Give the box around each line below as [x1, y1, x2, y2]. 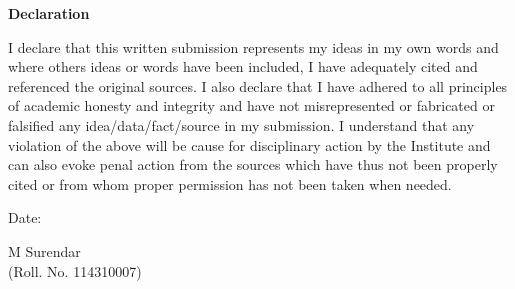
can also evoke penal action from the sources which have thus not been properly [8, 154, 498, 175]
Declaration [8, 3, 90, 23]
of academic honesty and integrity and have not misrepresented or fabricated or [8, 95, 495, 116]
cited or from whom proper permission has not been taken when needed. [8, 173, 452, 194]
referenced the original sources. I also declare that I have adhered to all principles [8, 75, 508, 96]
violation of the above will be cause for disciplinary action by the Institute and [8, 134, 491, 155]
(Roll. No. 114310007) [8, 260, 142, 281]
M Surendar [8, 240, 81, 261]
